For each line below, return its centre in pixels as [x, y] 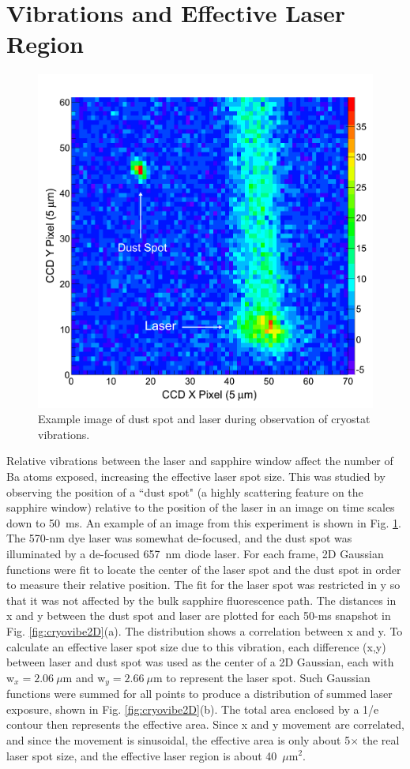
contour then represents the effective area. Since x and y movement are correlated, [205, 724]
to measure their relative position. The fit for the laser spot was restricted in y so [203, 585]
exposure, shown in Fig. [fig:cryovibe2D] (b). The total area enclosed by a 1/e [193, 709]
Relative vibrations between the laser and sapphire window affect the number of [200, 461]
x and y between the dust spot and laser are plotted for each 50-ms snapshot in [199, 615]
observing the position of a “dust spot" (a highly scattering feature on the [185, 491]
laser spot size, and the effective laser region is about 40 [142, 755]
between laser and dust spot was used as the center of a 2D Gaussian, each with [200, 662]
